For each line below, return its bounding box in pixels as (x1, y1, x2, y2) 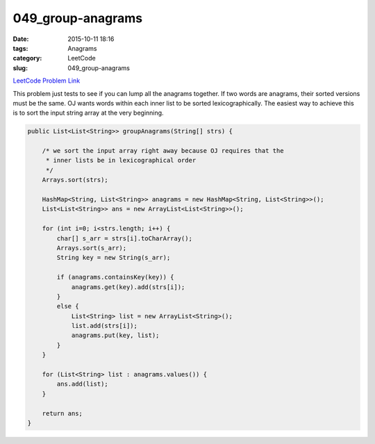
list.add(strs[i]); (71, 322, 138, 330)
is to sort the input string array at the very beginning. (12, 108, 164, 117)
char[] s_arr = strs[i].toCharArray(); (56, 234, 192, 242)
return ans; (42, 409, 83, 417)
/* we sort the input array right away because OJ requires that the (42, 147, 284, 155)
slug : (12, 63, 28, 72)
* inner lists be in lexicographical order (45, 156, 197, 165)
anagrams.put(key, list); (71, 331, 160, 340)
